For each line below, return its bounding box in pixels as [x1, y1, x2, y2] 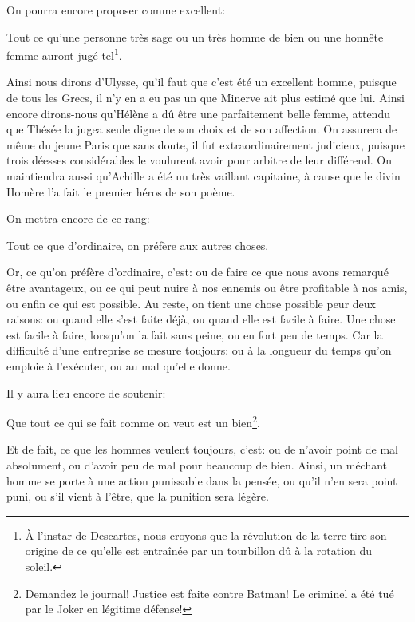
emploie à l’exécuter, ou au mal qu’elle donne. [6, 357, 231, 374]
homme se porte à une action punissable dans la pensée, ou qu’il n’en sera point [6, 472, 397, 489]
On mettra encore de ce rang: [6, 210, 150, 227]
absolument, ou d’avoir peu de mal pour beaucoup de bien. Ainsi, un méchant [6, 456, 388, 473]
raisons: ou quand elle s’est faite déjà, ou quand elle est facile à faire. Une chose [6, 311, 396, 327]
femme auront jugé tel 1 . [6, 45, 122, 63]
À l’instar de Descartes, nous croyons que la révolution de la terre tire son [25, 526, 387, 543]
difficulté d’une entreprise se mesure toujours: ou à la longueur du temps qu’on [6, 342, 392, 359]
